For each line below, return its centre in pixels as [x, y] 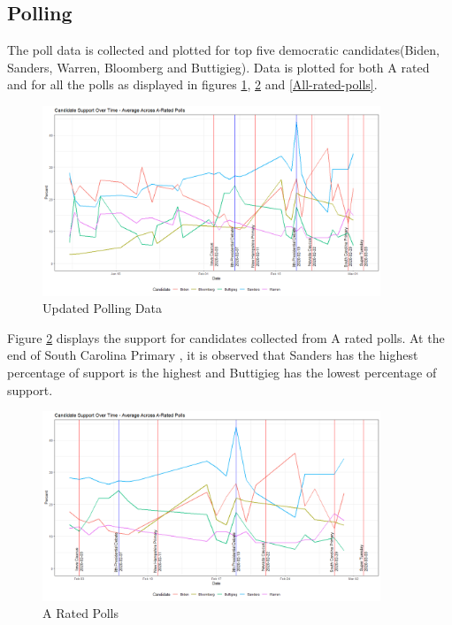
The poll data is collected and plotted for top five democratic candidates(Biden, [223, 50]
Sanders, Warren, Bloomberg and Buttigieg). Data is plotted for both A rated [218, 67]
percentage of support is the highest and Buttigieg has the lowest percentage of [222, 372]
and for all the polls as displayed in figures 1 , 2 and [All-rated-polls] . [192, 84]
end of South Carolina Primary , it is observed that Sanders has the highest [213, 355]
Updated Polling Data [102, 308]
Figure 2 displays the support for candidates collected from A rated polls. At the [226, 337]
